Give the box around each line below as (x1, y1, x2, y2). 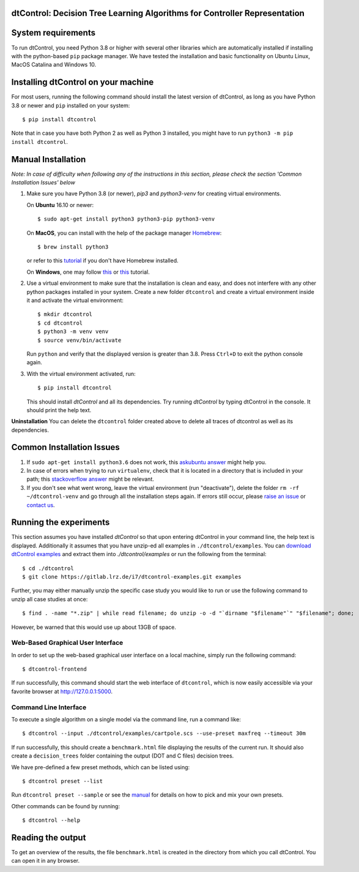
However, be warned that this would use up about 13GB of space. (11, 623, 177, 631)
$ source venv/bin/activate (37, 337, 122, 344)
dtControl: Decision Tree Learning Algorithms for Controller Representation (11, 8, 305, 18)
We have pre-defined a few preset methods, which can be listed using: (11, 763, 190, 771)
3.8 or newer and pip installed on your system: (11, 102, 130, 109)
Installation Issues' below (11, 179, 76, 186)
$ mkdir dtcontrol (37, 311, 93, 318)
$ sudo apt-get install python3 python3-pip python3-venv (37, 216, 215, 223)
